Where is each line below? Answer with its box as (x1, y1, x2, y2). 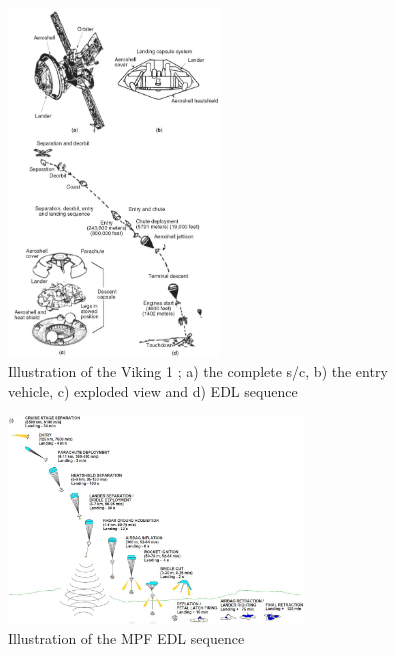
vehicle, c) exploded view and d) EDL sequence (8, 380, 298, 401)
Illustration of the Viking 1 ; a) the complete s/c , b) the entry (8, 361, 388, 382)
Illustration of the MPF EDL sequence (8, 628, 245, 649)
